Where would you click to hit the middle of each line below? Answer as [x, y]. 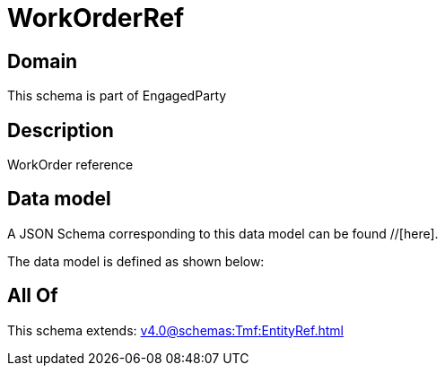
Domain [43, 61]
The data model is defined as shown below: [136, 261]
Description [61, 130]
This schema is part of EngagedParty [117, 96]
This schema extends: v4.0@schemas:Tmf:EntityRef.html [175, 330]
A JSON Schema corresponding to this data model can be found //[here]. [223, 233]
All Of [33, 296]
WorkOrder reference [70, 165]
